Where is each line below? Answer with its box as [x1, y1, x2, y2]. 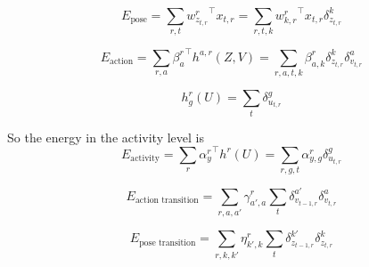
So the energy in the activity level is [7, 127, 204, 146]
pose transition [139, 238, 196, 247]
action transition [135, 196, 199, 206]
